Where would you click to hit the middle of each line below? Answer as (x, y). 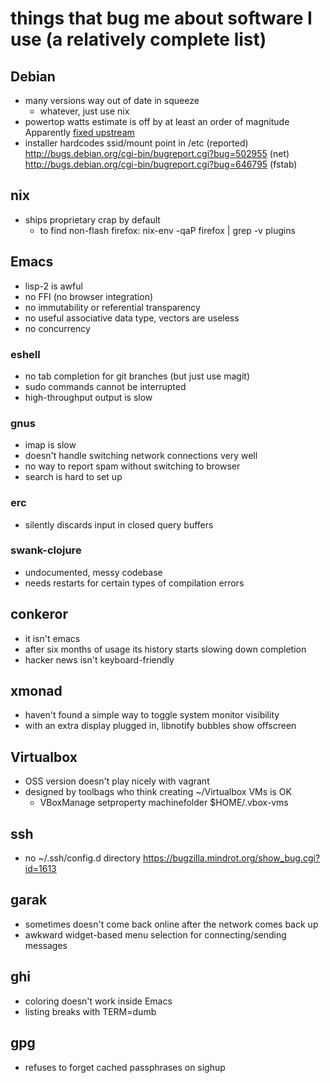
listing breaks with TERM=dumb (90, 1011)
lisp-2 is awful (53, 286)
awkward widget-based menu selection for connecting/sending (155, 934)
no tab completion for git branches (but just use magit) (137, 376)
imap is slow (50, 445)
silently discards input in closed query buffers (119, 524)
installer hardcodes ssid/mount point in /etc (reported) (136, 143)
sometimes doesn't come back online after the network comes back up (171, 924)
